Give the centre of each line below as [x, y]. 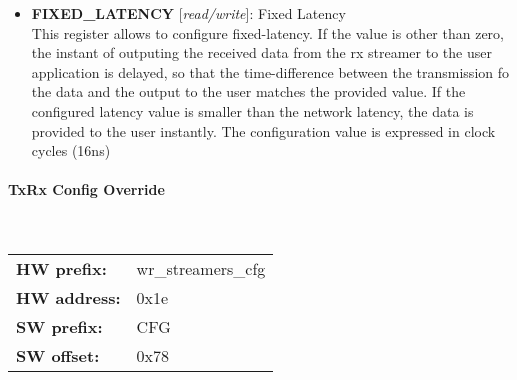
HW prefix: [61, 269]
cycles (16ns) [71, 150]
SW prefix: [59, 327]
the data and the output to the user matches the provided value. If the [248, 91]
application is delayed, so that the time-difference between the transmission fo [270, 71]
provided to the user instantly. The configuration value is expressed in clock [263, 130]
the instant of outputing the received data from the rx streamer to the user [261, 52]
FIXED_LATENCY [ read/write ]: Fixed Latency [188, 13]
